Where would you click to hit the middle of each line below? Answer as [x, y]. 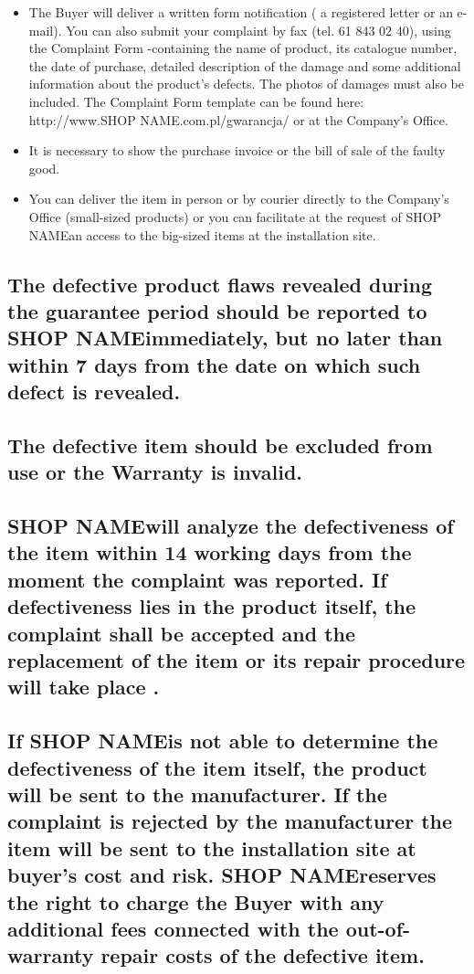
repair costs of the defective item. [263, 955]
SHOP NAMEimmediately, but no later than [225, 338]
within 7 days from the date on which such [214, 364]
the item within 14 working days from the [210, 552]
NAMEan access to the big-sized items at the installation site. [202, 234]
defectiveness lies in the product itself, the [212, 606]
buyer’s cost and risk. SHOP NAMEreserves [222, 875]
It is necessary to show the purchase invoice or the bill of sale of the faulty [237, 150]
